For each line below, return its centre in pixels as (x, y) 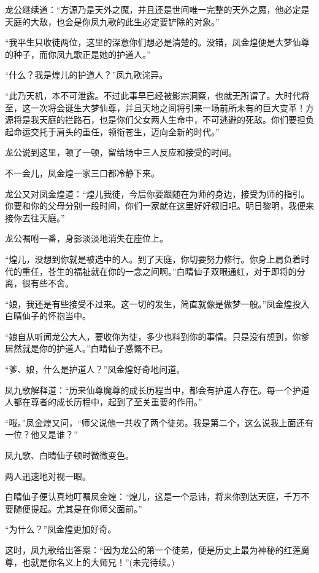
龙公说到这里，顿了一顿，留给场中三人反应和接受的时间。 (121, 152)
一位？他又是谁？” (41, 434)
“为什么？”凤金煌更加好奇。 (61, 529)
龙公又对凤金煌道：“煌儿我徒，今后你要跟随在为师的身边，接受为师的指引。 (157, 193)
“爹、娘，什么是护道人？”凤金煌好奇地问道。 (95, 369)
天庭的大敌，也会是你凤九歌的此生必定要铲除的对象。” (112, 21)
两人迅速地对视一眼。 (48, 476)
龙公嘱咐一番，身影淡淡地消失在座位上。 (86, 238)
